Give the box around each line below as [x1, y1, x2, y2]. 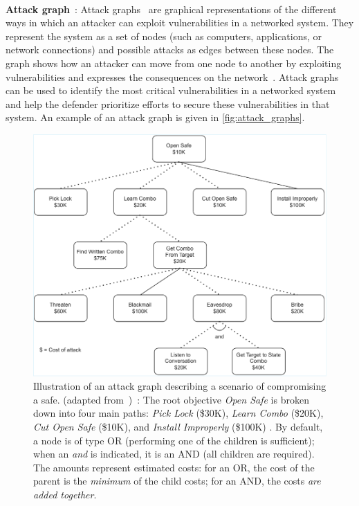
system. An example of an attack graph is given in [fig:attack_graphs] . [6, 110, 305, 125]
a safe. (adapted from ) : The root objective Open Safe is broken [33, 392, 309, 406]
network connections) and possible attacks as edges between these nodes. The [6, 42, 334, 57]
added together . [33, 487, 97, 501]
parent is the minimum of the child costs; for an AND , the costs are [33, 473, 321, 488]
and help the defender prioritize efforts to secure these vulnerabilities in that [6, 96, 330, 111]
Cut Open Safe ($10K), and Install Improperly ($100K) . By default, [33, 419, 323, 433]
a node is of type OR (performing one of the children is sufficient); [33, 433, 315, 447]
